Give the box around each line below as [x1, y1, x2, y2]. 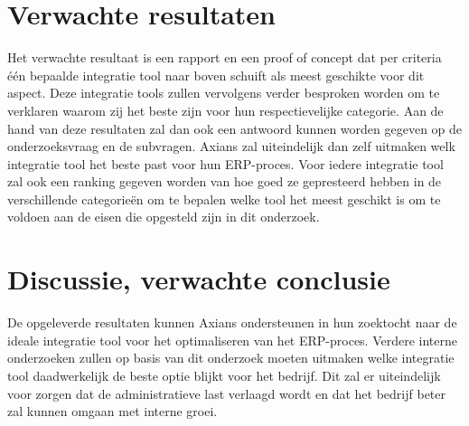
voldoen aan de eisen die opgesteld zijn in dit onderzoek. [7, 207, 320, 226]
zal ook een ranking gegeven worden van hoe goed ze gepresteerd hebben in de [7, 172, 442, 191]
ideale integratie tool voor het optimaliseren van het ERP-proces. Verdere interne [7, 330, 458, 349]
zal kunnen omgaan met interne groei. [7, 402, 218, 421]
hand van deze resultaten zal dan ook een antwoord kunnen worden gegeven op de [7, 118, 463, 137]
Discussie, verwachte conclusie [7, 260, 390, 298]
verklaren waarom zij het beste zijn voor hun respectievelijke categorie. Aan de [7, 100, 444, 119]
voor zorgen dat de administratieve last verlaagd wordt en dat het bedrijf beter [7, 383, 446, 402]
